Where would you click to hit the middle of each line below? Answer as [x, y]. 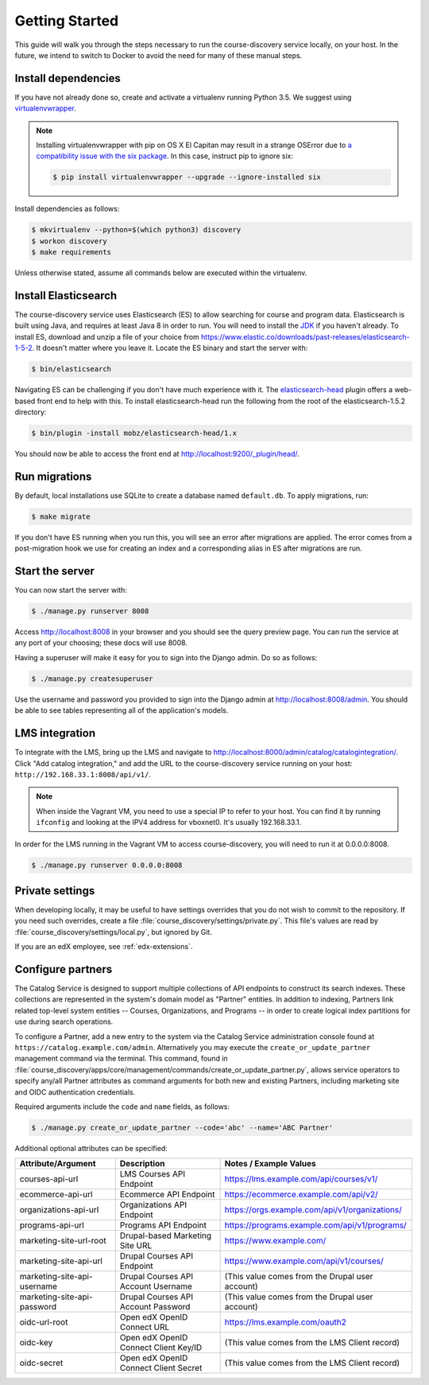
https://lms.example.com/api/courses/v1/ [301, 1179]
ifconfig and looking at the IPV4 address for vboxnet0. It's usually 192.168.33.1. [169, 823]
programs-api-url [52, 1225]
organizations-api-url [59, 1210]
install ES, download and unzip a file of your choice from [107, 337]
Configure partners [64, 969]
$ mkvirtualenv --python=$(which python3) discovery [136, 230]
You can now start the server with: [71, 590]
